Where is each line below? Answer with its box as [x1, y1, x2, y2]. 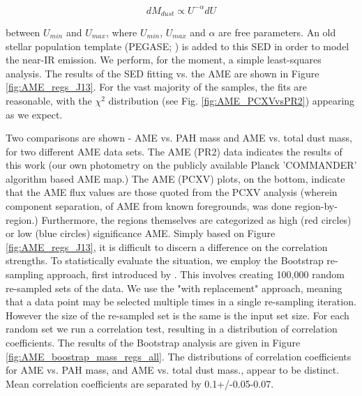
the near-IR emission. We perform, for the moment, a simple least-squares [6, 52, 322, 67]
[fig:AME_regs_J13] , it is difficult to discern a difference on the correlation [6, 239, 328, 254]
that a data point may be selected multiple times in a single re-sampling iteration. [6, 294, 356, 309]
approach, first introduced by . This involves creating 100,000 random [47, 267, 345, 282]
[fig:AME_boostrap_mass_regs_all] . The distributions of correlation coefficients [6, 349, 352, 363]
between [6, 24, 40, 39]
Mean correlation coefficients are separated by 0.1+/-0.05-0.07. [6, 376, 274, 390]
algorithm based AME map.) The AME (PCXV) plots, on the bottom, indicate [6, 171, 345, 185]
